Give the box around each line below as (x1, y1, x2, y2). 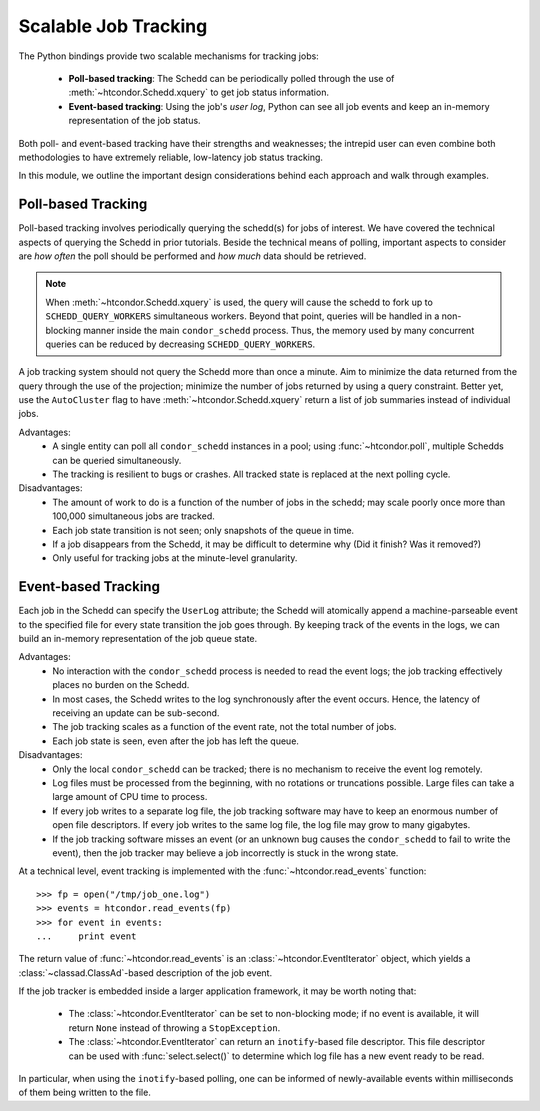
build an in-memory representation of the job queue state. (18, 633, 258, 645)
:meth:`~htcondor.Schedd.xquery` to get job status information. (68, 86, 330, 99)
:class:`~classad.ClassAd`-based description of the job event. (18, 966, 273, 979)
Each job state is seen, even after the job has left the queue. (52, 735, 300, 747)
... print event (36, 930, 137, 942)
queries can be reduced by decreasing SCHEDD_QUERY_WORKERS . (45, 338, 316, 350)
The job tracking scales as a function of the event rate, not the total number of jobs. (52, 721, 397, 733)
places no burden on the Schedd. (52, 679, 190, 691)
